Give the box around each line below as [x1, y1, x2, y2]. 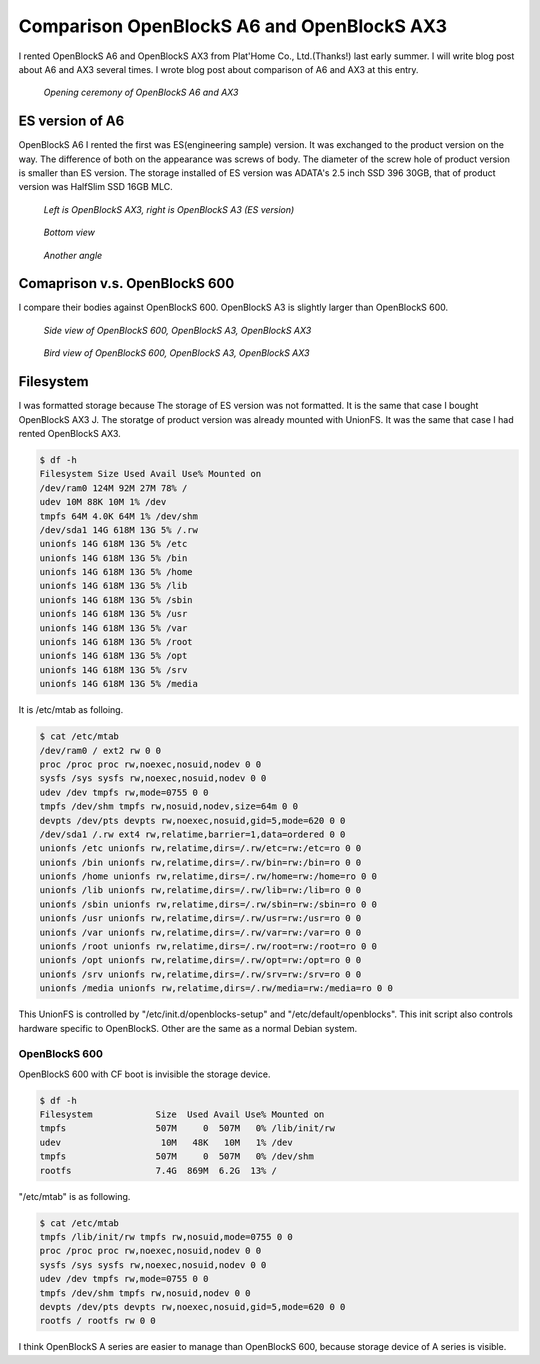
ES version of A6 [18, 113, 125, 130]
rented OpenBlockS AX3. [18, 427, 122, 439]
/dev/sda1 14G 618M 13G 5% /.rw [39, 524, 199, 535]
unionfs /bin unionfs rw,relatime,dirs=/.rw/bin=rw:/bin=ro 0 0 [39, 856, 362, 868]
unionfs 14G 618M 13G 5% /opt [39, 650, 188, 662]
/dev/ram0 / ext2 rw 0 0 [39, 745, 162, 756]
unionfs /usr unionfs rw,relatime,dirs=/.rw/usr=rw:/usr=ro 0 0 [39, 913, 362, 924]
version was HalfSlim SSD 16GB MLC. [18, 181, 174, 193]
